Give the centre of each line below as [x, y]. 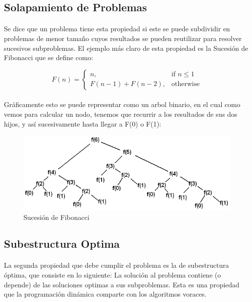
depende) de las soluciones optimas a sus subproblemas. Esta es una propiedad [122, 284]
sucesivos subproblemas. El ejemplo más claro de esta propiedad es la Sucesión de [126, 48]
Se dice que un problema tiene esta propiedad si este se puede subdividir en [117, 29]
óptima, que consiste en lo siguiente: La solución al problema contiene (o [113, 275]
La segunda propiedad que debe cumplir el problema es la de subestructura [116, 265]
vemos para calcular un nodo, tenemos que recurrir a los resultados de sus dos [121, 114]
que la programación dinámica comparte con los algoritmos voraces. [105, 294]
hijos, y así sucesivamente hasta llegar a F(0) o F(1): [83, 123]
